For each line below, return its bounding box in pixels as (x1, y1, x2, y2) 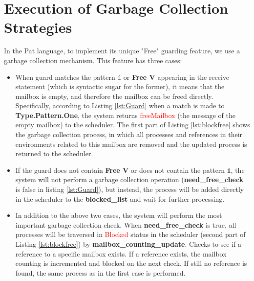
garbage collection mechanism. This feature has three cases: (4, 55, 182, 65)
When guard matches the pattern (15, 71, 115, 82)
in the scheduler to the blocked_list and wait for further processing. (15, 193, 225, 204)
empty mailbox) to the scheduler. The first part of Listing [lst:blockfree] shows (15, 119, 250, 130)
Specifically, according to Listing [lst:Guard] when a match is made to (15, 100, 225, 111)
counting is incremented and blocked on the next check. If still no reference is (15, 258, 247, 268)
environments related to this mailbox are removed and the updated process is (15, 139, 247, 149)
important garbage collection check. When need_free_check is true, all (15, 219, 236, 230)
